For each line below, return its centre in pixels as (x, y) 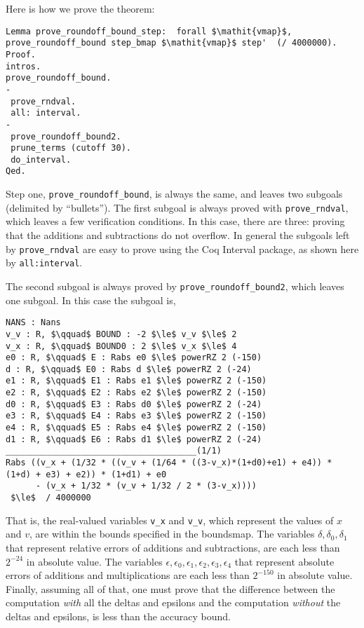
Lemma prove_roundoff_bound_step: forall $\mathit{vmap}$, (149, 31)
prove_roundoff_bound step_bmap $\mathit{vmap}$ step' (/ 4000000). (171, 43)
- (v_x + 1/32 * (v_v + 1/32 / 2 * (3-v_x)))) (146, 486)
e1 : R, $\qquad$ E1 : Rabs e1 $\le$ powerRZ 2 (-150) (136, 381)
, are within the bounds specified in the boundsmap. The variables (172, 534)
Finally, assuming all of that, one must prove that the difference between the (170, 588)
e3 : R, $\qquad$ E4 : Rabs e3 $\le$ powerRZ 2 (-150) (136, 416)
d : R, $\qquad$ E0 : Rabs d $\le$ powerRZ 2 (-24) (129, 369)
